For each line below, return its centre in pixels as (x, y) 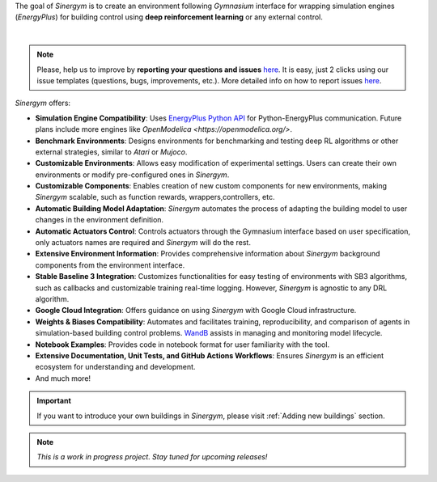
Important (54, 401)
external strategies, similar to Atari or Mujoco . (111, 152)
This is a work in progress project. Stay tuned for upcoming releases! (152, 457)
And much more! (63, 378)
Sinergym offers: (43, 103)
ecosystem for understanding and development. (115, 367)
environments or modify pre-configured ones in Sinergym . (132, 175)
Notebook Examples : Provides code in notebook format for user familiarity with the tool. (182, 345)
